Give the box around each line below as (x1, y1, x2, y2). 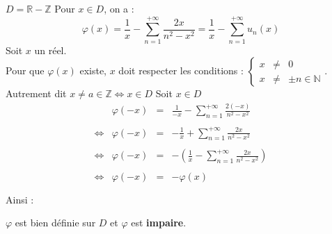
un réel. (34, 42, 67, 57)
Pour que (6, 63, 45, 78)
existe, (79, 63, 107, 78)
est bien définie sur (15, 215, 96, 230)
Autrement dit (6, 86, 67, 101)
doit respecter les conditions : (118, 63, 244, 78)
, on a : (104, 1, 134, 15)
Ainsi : (6, 192, 34, 206)
